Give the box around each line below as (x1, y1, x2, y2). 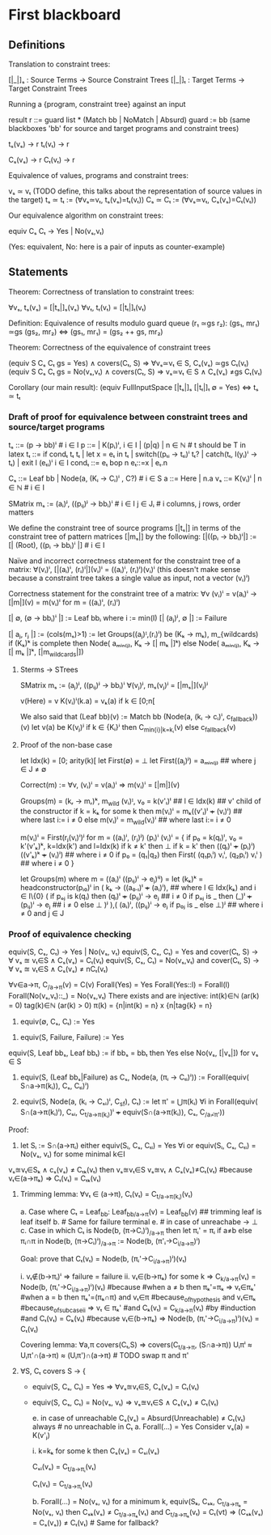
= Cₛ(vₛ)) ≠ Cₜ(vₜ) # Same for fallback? (32, 1517, 159, 1527)
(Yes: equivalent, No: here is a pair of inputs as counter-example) (8, 242, 226, 252)
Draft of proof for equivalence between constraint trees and (8, 411, 248, 422)
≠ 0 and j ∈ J (19, 909, 65, 918)
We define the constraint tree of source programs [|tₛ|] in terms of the (8, 524, 241, 533)
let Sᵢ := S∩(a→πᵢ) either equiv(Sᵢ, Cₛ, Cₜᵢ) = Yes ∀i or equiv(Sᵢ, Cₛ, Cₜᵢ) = (19, 1140, 256, 1150)
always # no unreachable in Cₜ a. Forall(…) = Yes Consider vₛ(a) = (32, 1422, 251, 1431)
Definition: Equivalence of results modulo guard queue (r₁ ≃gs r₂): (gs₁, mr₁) (8, 318, 260, 328)
